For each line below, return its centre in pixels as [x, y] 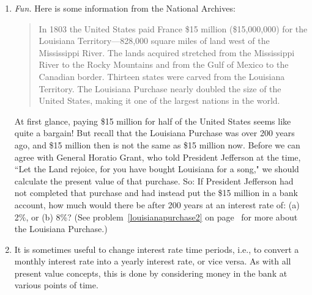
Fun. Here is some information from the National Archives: [125, 8]
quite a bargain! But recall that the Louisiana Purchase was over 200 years [154, 133]
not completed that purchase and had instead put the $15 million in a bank [156, 193]
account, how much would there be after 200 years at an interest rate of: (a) [157, 204]
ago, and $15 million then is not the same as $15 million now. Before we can [157, 144]
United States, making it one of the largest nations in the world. [159, 100]
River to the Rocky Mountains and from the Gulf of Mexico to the [164, 64]
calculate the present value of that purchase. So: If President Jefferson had [154, 180]
